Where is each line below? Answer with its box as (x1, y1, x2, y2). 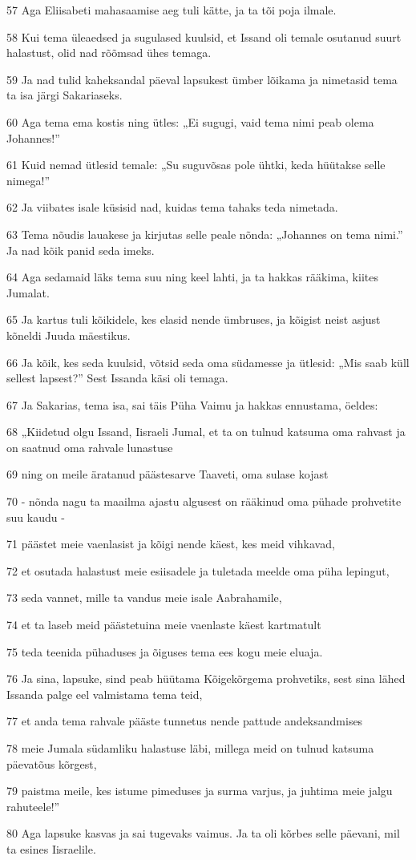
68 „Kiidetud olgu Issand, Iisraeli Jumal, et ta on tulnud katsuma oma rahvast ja (6, 423, 406, 440)
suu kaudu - (6, 508, 65, 525)
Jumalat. (6, 284, 50, 301)
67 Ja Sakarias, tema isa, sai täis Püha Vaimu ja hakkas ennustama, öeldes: (6, 396, 378, 413)
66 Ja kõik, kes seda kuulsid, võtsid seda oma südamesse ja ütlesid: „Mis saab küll (6, 353, 410, 370)
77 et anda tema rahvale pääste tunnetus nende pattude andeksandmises (6, 713, 363, 729)
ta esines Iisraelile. (6, 840, 96, 857)
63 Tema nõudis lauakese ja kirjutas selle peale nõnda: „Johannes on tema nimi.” (6, 225, 403, 242)
